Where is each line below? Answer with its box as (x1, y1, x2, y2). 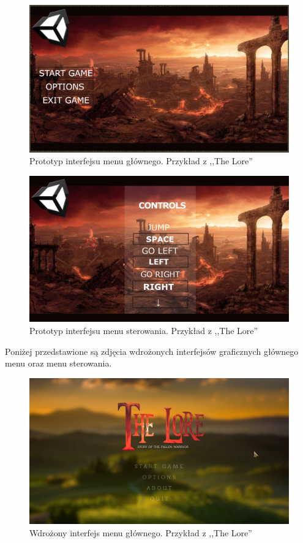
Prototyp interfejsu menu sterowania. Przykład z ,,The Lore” (29, 324, 258, 337)
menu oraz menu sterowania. (5, 357, 112, 370)
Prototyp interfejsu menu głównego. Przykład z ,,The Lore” (29, 154, 253, 167)
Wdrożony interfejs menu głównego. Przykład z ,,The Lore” (29, 526, 252, 539)
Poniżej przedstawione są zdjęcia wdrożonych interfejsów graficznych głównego (5, 344, 299, 357)
